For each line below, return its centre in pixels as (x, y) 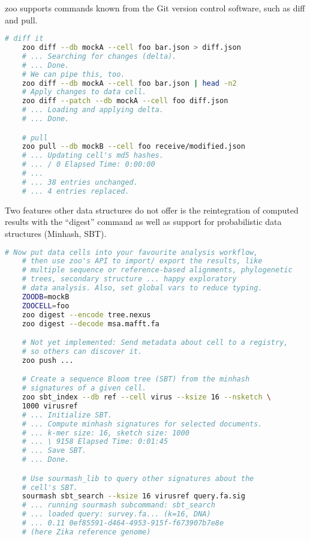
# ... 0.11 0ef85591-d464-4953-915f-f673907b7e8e (123, 523)
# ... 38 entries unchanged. (80, 182)
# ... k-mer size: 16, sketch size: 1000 (106, 433)
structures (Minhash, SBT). (56, 233)
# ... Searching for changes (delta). (99, 56)
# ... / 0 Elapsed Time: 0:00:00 (88, 165)
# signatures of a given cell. (84, 388)
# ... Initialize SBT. (67, 415)
